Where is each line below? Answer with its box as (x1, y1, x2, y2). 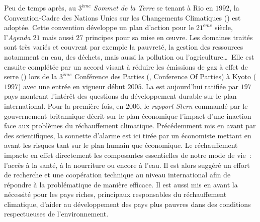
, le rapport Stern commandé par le (139, 100, 248, 111)
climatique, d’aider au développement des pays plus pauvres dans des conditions (4, 198, 251, 209)
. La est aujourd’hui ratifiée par (141, 81, 238, 91)
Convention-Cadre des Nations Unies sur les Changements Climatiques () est (4, 12, 241, 23)
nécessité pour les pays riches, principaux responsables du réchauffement (4, 189, 227, 199)
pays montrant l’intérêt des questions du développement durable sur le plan (4, 91, 237, 101)
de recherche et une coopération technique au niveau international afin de (4, 169, 231, 180)
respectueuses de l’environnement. (4, 208, 109, 219)
